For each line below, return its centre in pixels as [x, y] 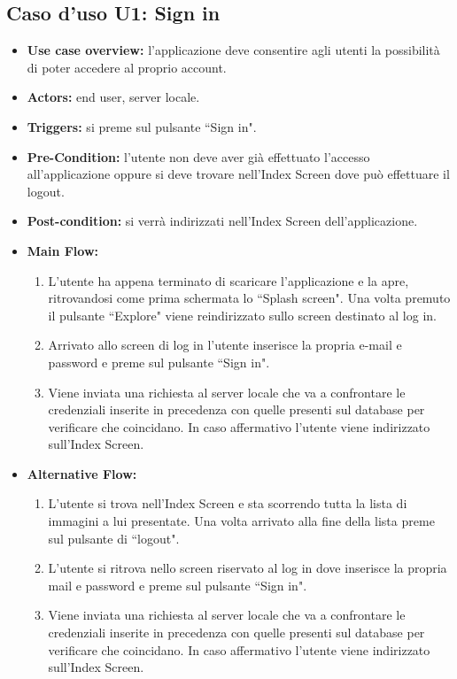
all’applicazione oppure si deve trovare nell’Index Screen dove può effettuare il [238, 174]
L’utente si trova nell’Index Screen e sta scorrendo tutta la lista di [228, 503]
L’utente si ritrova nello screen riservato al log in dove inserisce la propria [248, 568]
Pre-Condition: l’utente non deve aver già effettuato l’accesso [198, 156]
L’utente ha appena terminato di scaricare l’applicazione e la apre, [228, 280]
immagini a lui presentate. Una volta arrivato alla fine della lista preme [241, 521]
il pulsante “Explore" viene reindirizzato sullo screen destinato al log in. [242, 315]
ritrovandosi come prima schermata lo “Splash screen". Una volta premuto [249, 298]
